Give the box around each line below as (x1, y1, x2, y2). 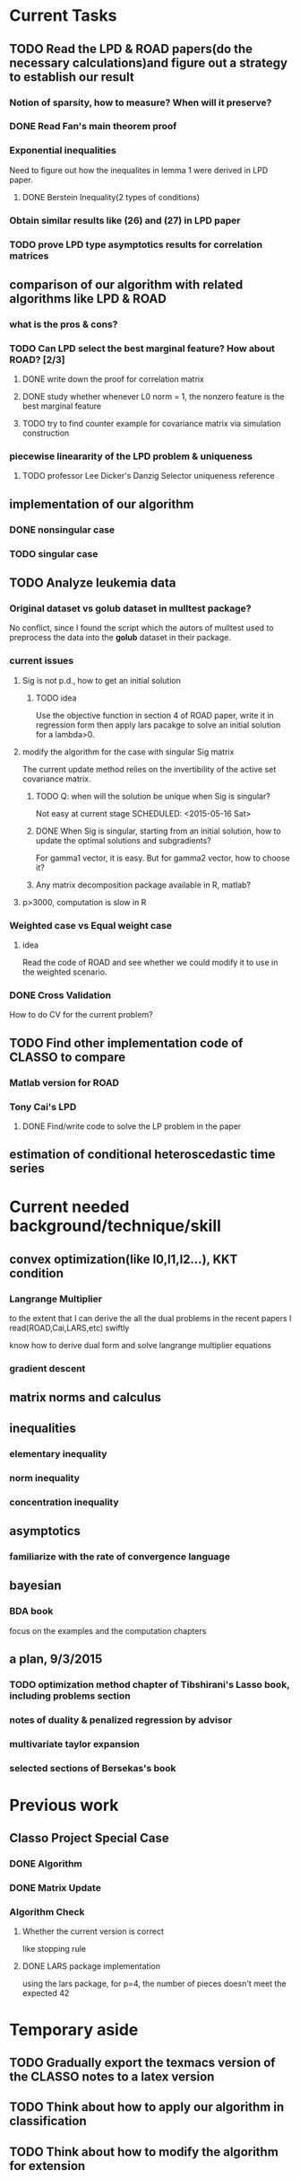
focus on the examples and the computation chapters (9, 1625, 207, 1636)
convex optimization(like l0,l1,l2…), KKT (9, 1251, 238, 1267)
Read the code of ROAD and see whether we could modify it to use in (21, 957, 279, 967)
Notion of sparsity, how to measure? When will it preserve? (9, 96, 272, 109)
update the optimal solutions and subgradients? (35, 834, 212, 845)
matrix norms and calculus (9, 1390, 161, 1406)
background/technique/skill (9, 1216, 222, 1236)
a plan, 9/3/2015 (9, 1652, 103, 1667)
